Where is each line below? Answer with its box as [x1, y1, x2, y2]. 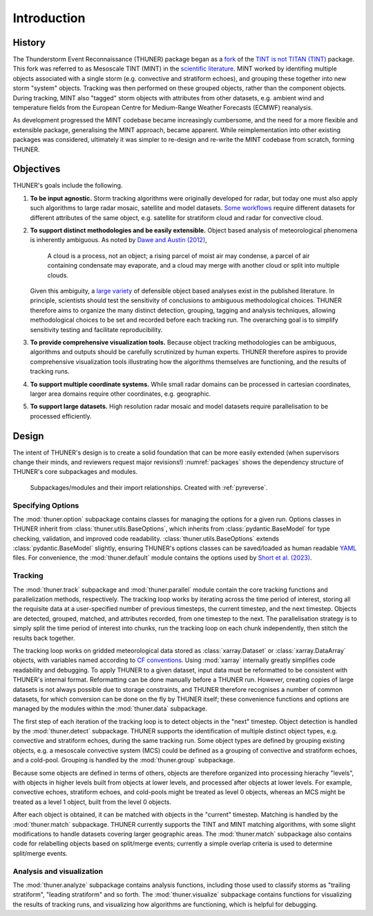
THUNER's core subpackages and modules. [12, 468, 138, 476]
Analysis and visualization [12, 866, 104, 876]
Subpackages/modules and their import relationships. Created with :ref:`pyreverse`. [30, 483, 268, 491]
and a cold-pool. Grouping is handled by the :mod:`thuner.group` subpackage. [12, 756, 235, 764]
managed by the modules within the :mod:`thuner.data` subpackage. [12, 704, 207, 713]
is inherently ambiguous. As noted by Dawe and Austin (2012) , [30, 236, 207, 244]
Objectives [12, 163, 61, 175]
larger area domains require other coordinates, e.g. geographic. [30, 390, 211, 398]
